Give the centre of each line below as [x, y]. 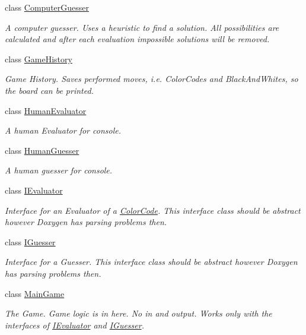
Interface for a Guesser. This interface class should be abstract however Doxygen [151, 262]
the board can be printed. [49, 90]
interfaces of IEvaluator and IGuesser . [74, 325]
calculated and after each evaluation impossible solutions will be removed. [137, 39]
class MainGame [35, 293]
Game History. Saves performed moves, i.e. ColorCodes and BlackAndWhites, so [152, 79]
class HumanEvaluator [46, 110]
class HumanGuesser [42, 150]
